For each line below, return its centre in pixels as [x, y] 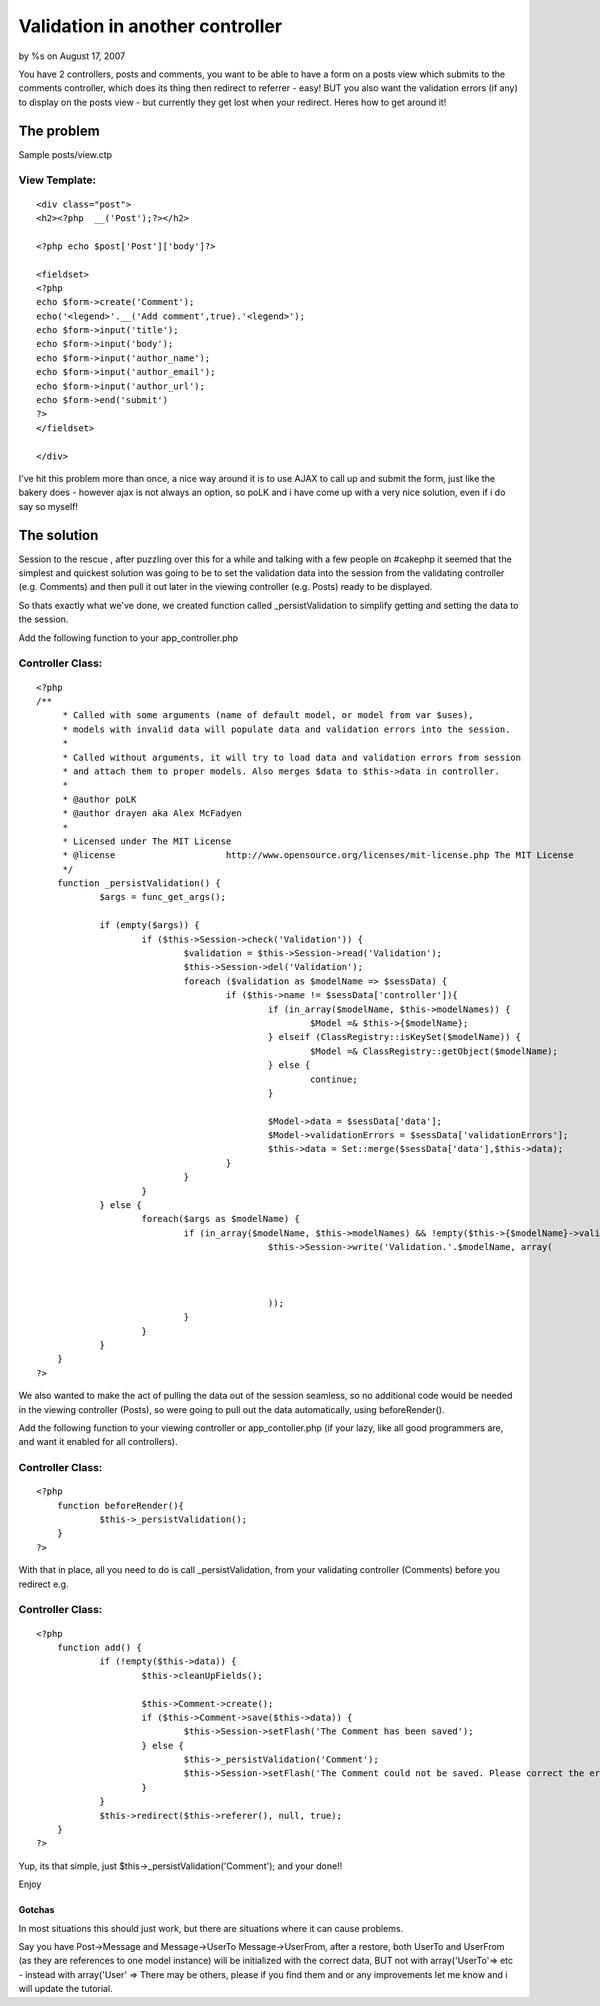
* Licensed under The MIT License [147, 841]
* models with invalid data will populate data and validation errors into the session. [286, 729]
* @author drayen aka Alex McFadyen [152, 813]
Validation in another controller [150, 26]
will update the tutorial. [66, 1989]
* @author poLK [99, 799]
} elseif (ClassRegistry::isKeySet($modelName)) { [394, 1037]
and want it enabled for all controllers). [98, 1442]
